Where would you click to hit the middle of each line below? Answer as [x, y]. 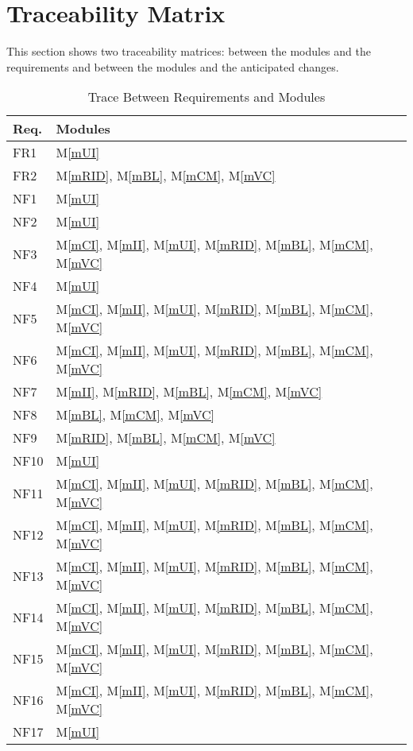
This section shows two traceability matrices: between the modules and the [189, 51]
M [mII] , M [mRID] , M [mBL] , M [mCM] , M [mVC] [189, 392]
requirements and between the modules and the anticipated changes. [173, 66]
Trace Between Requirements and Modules [206, 97]
